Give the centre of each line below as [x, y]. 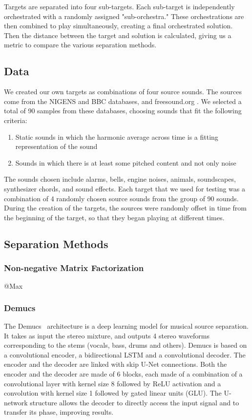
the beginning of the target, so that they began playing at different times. [114, 217]
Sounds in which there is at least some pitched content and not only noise [126, 162]
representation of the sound [56, 146]
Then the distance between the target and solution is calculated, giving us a [118, 35]
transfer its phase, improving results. [59, 412]
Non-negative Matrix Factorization [74, 268]
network [16, 402]
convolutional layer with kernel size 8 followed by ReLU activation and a [113, 383]
